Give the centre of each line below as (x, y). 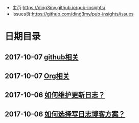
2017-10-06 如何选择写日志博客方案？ (65, 114)
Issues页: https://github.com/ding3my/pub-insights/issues (73, 14)
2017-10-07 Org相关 (37, 76)
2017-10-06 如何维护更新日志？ (55, 95)
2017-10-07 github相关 (42, 57)
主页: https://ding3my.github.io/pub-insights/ (59, 7)
